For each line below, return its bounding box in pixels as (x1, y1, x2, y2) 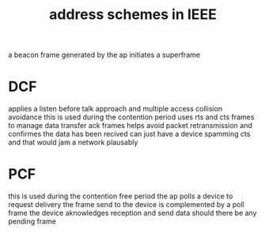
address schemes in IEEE (48, 6, 218, 24)
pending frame (8, 217, 57, 226)
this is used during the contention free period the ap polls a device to (8, 191, 233, 201)
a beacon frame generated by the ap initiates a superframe (8, 50, 200, 60)
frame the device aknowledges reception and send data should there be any (8, 208, 257, 218)
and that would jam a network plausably (8, 138, 138, 147)
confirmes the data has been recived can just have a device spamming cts (8, 129, 251, 139)
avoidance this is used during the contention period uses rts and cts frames (8, 112, 255, 122)
